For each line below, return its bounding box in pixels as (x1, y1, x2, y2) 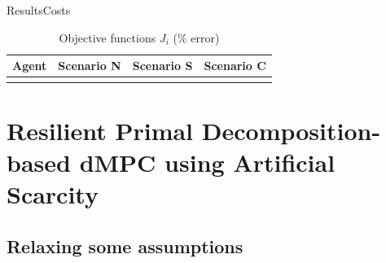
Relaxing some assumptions (7, 233, 243, 258)
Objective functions (59, 28, 156, 46)
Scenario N (58, 57, 121, 74)
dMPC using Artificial (79, 145, 336, 178)
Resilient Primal (7, 113, 194, 147)
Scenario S (132, 57, 193, 74)
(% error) (173, 28, 220, 46)
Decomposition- (201, 113, 381, 147)
